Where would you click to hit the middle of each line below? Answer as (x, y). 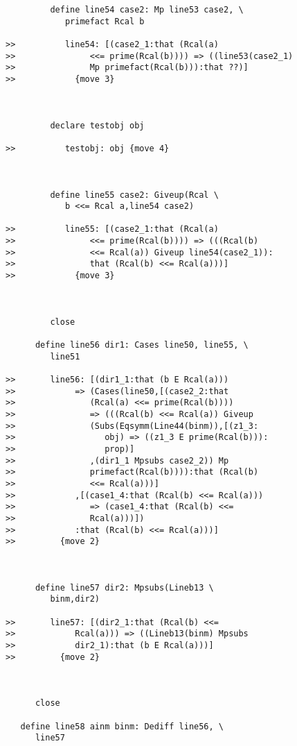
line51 (65, 356)
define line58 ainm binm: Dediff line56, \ (122, 726)
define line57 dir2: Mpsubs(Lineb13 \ (124, 587)
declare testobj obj (97, 125)
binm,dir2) (75, 599)
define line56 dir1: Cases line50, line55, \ (142, 345)
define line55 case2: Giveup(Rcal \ (134, 195)
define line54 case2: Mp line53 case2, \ (147, 10)
